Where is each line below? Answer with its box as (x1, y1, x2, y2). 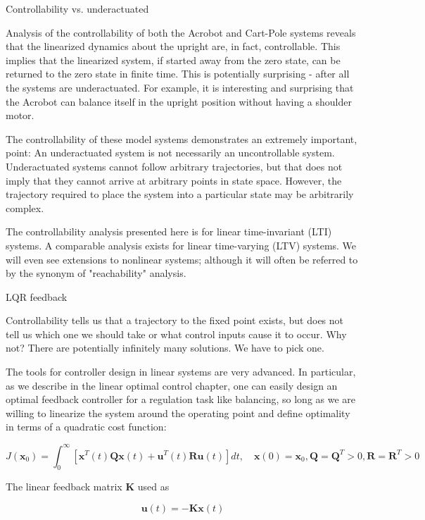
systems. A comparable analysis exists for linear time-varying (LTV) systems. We (6, 237, 357, 252)
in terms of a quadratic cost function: (6, 419, 167, 434)
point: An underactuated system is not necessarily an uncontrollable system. (6, 145, 335, 160)
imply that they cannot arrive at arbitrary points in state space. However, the (6, 173, 342, 187)
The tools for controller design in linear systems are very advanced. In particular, (6, 364, 356, 379)
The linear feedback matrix (6, 479, 122, 494)
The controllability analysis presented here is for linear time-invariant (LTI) (6, 224, 332, 239)
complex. (6, 200, 44, 215)
